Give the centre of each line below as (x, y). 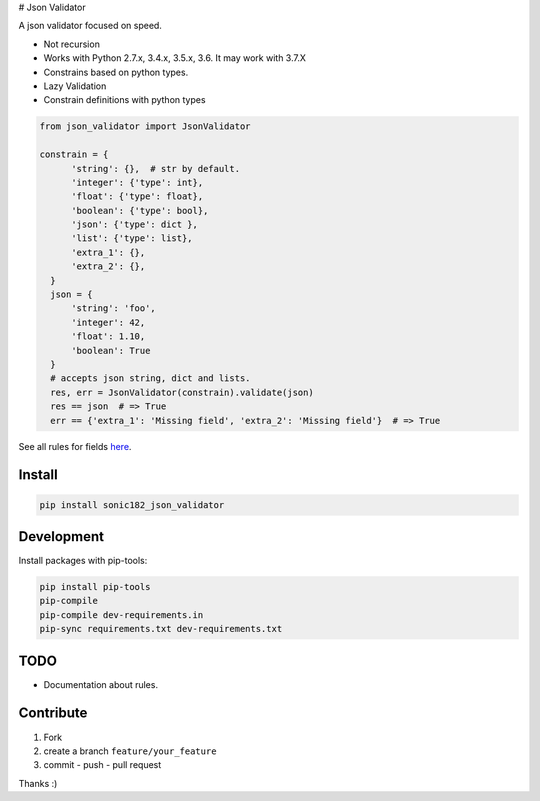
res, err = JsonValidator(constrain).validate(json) (182, 392)
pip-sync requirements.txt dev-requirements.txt (161, 629)
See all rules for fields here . (75, 446)
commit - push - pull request (102, 765)
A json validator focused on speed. (90, 26)
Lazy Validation (75, 86)
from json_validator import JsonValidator (145, 126)
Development (61, 536)
